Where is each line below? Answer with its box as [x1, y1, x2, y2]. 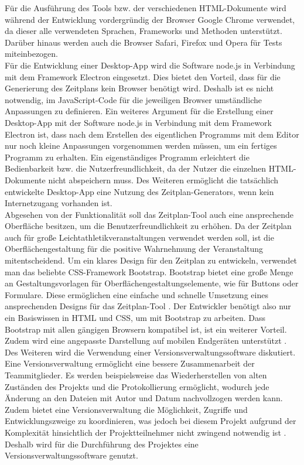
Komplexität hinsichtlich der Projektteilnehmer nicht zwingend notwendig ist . [5, 426, 286, 438]
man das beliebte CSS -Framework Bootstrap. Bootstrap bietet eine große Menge [5, 265, 293, 278]
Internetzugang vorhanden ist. [5, 197, 112, 209]
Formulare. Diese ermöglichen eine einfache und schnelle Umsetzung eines [5, 288, 268, 300]
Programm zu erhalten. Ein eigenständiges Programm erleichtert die [5, 151, 250, 163]
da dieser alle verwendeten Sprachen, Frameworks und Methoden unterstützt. [5, 25, 282, 37]
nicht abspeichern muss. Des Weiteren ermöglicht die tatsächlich [48, 173, 279, 186]
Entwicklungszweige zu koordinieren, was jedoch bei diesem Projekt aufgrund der [5, 415, 296, 427]
